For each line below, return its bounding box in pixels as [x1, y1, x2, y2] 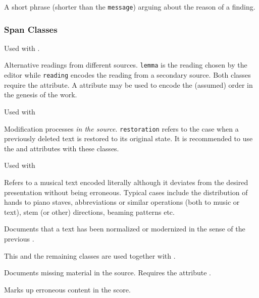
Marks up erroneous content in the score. [4, 284, 131, 294]
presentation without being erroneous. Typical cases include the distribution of [4, 187, 248, 197]
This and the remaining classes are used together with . [4, 250, 176, 261]
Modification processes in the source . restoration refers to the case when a [4, 123, 239, 134]
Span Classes [4, 23, 58, 35]
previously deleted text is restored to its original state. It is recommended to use [4, 133, 253, 144]
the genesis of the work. [4, 89, 77, 100]
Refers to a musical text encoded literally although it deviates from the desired [4, 177, 248, 187]
